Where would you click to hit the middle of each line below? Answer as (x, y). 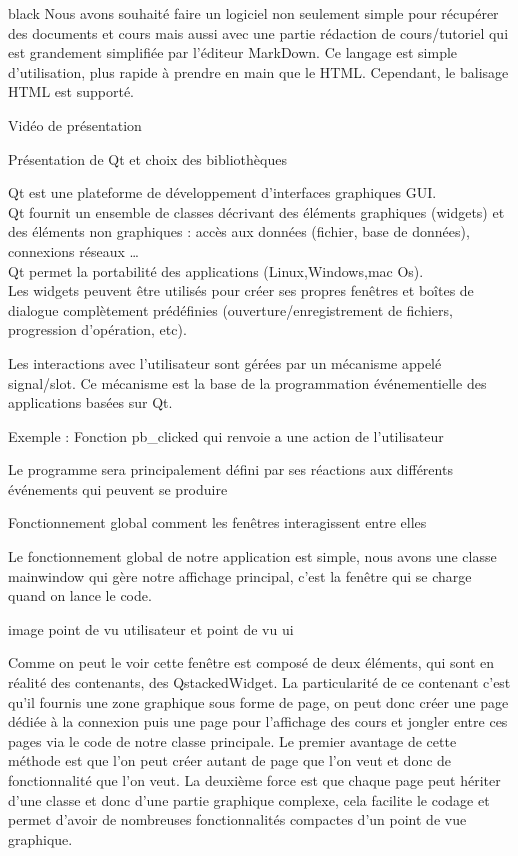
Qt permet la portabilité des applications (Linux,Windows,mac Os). (216, 270)
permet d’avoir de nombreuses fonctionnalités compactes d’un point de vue (237, 819)
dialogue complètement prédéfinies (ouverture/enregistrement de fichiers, (230, 309)
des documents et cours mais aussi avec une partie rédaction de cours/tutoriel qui (258, 32)
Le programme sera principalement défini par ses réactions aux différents (230, 469)
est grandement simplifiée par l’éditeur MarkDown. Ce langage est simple (233, 52)
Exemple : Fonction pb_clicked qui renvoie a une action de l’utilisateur (226, 435)
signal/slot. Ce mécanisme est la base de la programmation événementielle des (247, 382)
